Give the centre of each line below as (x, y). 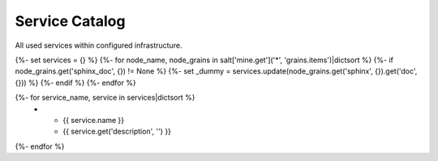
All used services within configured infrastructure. (99, 45)
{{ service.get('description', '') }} (117, 131)
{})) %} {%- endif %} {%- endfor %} (76, 83)
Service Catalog (70, 21)
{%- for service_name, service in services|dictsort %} (105, 98)
